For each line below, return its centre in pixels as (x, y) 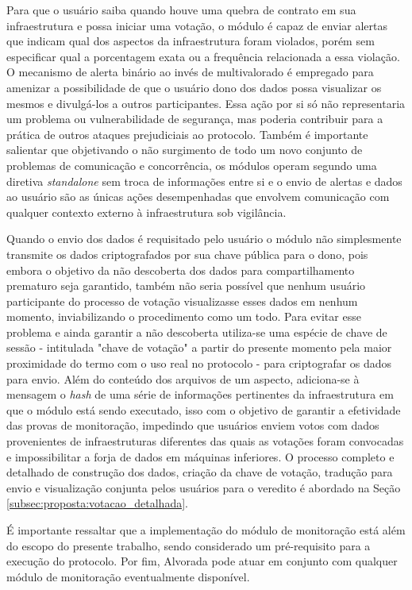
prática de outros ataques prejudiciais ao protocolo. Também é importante (187, 134)
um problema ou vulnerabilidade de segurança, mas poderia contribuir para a (195, 119)
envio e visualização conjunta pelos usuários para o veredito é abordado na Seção (204, 487)
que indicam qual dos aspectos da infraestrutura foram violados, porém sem (191, 41)
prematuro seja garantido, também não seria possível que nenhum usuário (186, 285)
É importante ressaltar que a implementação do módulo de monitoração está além (206, 530)
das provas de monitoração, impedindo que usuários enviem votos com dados (193, 425)
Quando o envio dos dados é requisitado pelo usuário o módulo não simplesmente (204, 239)
